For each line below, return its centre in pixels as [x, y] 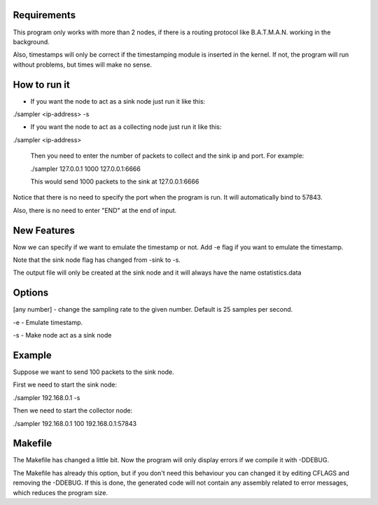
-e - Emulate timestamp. [48, 322]
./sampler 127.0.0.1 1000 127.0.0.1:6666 [86, 169]
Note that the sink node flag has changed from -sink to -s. [97, 260]
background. [31, 41]
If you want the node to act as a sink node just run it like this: [118, 101]
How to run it [41, 84]
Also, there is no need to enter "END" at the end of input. [95, 210]
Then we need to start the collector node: [73, 410]
